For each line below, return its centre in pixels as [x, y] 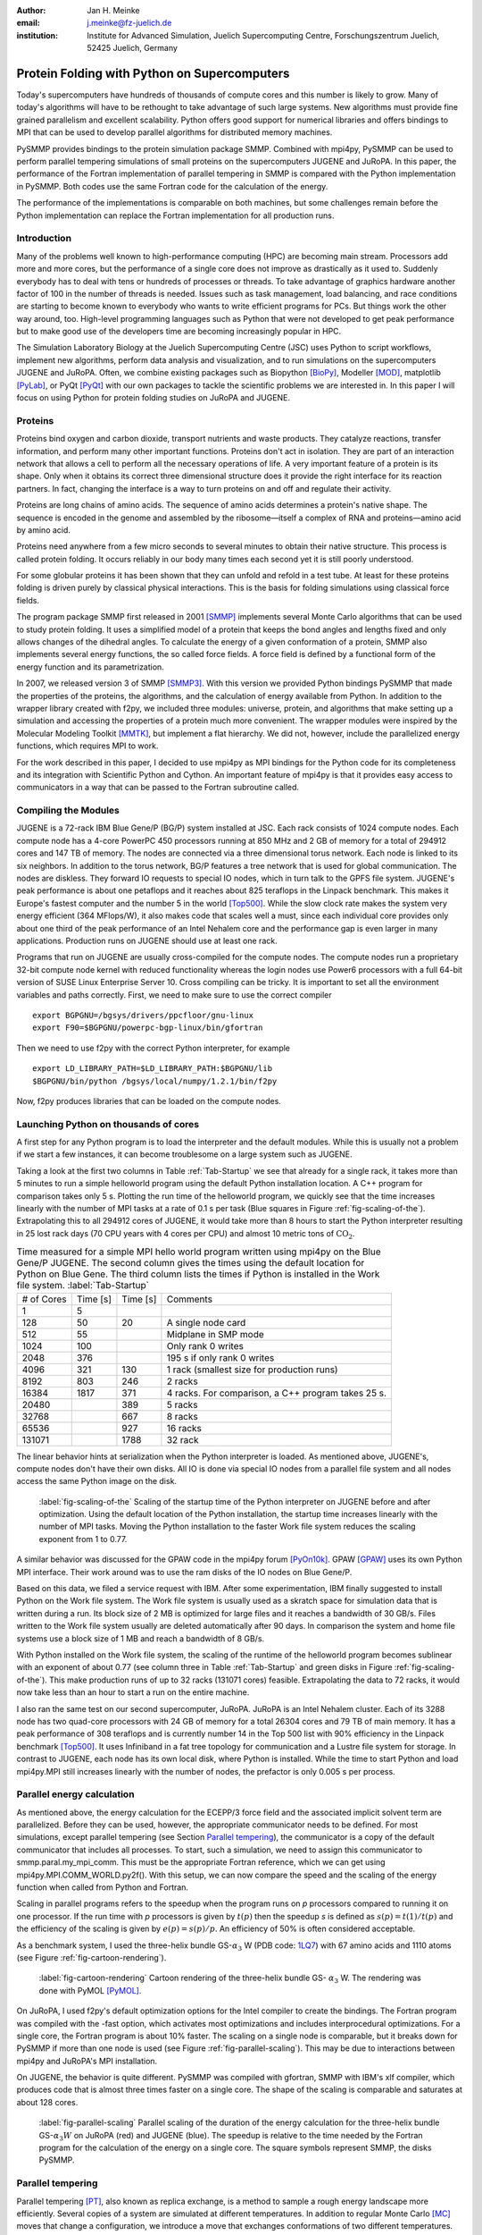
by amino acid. [44, 530]
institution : [37, 35]
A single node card [206, 1322]
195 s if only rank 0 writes [220, 1357]
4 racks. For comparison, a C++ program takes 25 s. [277, 1393]
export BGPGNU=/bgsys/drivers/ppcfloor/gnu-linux [143, 1015]
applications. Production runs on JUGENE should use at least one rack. [147, 940]
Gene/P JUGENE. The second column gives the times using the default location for [191, 1263]
